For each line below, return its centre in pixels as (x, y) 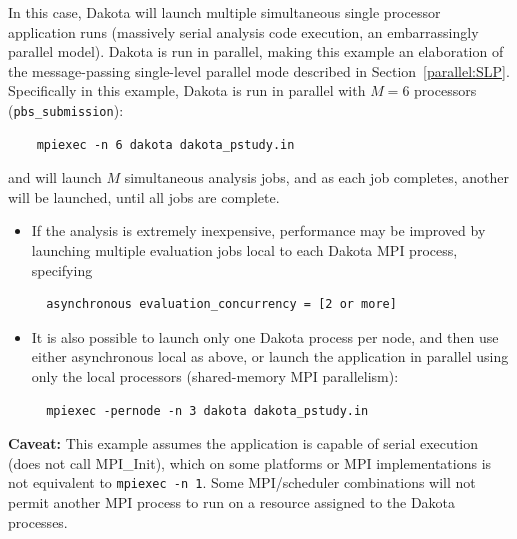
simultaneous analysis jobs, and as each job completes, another (317, 177)
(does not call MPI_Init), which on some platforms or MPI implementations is (250, 462)
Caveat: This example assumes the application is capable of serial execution (243, 443)
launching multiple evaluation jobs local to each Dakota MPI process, (244, 250)
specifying (62, 269)
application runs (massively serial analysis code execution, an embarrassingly (243, 31)
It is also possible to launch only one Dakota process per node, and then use (265, 336)
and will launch (55, 177)
